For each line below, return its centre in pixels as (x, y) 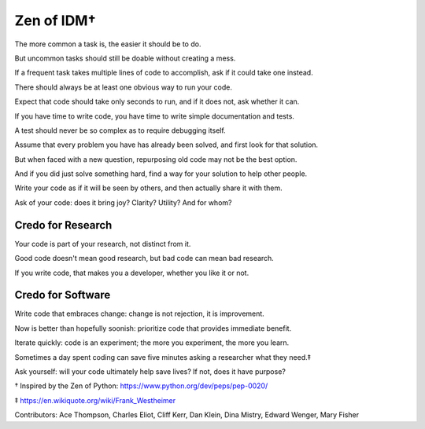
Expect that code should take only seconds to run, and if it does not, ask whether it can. (157, 101)
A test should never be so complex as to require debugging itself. (120, 130)
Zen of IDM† (55, 20)
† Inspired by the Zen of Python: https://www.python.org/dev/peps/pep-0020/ (141, 386)
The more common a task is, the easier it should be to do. (108, 44)
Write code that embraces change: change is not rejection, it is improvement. (140, 313)
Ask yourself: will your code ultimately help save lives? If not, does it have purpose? (150, 372)
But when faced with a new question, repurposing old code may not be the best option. (156, 159)
